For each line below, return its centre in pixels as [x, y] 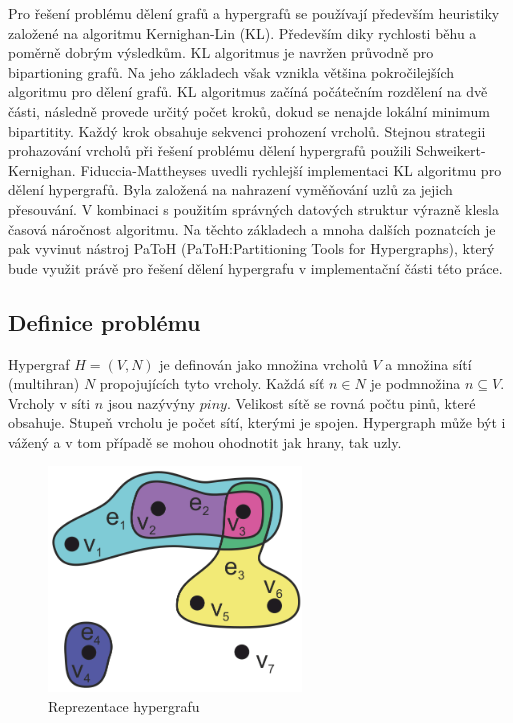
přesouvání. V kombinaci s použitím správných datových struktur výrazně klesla [253, 208]
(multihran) [44, 383]
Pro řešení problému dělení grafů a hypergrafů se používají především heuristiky [254, 13]
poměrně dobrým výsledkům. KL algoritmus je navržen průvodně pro [221, 52]
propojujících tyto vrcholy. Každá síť [212, 383]
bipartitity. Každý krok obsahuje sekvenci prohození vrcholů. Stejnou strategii [247, 130]
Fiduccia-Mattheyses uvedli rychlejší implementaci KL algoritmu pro [291, 169]
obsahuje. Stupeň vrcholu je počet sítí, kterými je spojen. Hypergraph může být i [257, 422]
